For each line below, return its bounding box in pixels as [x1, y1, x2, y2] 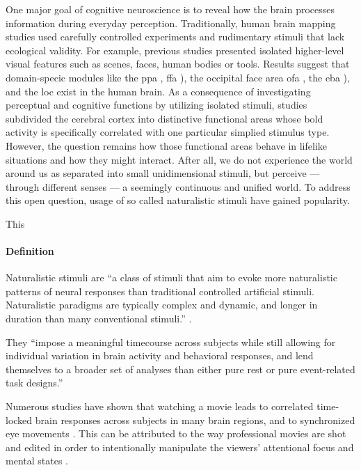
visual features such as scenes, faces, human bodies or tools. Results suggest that [6, 56, 350, 71]
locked [6, 412, 33, 427]
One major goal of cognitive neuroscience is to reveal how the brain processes [6, 2, 335, 16]
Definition [6, 244, 54, 258]
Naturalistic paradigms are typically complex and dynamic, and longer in [6, 297, 318, 312]
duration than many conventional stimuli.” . [6, 311, 192, 326]
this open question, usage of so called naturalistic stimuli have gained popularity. [6, 193, 350, 207]
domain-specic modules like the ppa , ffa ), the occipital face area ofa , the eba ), [6, 70, 350, 84]
